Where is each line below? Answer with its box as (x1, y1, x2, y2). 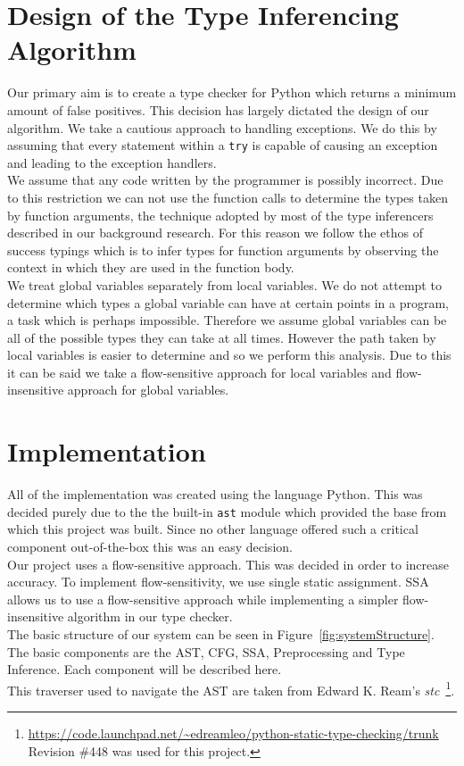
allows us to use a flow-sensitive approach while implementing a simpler (7, 589, 399, 608)
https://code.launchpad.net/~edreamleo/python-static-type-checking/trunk (28, 724, 439, 743)
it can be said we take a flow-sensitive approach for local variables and (7, 362, 392, 381)
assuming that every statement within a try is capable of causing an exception (7, 136, 438, 154)
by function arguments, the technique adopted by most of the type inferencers (7, 205, 434, 224)
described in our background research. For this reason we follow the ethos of (7, 223, 423, 242)
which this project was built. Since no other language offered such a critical (7, 520, 418, 538)
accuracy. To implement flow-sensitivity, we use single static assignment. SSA (7, 572, 429, 591)
